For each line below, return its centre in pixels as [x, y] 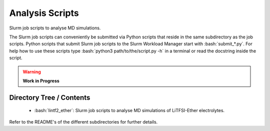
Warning [32, 72]
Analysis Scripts [44, 13]
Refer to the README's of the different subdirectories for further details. [83, 122]
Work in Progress [41, 81]
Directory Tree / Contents [50, 97]
